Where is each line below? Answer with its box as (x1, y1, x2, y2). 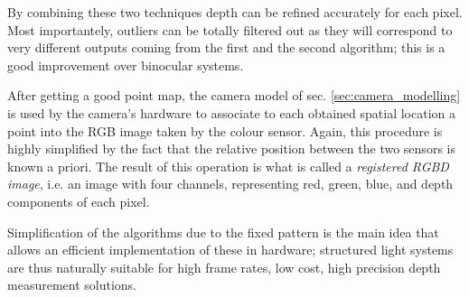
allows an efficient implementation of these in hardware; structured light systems (7, 240, 454, 259)
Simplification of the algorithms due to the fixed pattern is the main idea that (7, 222, 439, 241)
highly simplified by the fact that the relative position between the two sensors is (7, 139, 455, 158)
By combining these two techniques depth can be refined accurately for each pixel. (7, 3, 463, 21)
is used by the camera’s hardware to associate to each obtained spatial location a (7, 103, 455, 122)
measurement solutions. (7, 275, 136, 294)
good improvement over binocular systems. (7, 55, 244, 74)
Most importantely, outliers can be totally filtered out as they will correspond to (7, 20, 453, 39)
